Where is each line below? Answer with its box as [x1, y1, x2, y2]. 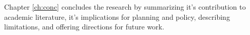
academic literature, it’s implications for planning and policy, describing [4, 11, 230, 22]
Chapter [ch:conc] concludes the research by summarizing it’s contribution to [4, 2, 246, 12]
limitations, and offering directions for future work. [4, 21, 164, 32]
